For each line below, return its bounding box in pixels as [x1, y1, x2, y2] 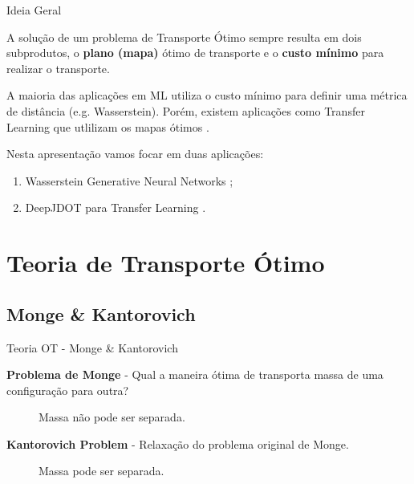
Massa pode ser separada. [39, 462, 164, 479]
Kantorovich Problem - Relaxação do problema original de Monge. [6, 435, 349, 452]
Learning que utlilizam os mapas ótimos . [6, 118, 209, 135]
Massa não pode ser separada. [39, 409, 185, 425]
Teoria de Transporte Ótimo [6, 246, 325, 279]
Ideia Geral [6, 2, 62, 18]
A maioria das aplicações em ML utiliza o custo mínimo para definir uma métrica [6, 87, 408, 104]
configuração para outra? [6, 381, 129, 398]
